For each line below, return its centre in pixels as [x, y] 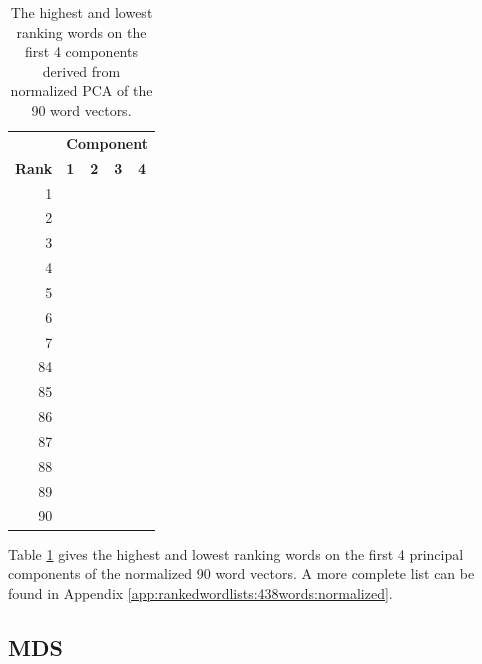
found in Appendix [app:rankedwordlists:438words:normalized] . [200, 592]
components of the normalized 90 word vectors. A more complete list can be [241, 573]
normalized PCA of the [81, 90]
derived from [81, 70]
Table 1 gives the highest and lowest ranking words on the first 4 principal [236, 553]
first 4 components [81, 51]
